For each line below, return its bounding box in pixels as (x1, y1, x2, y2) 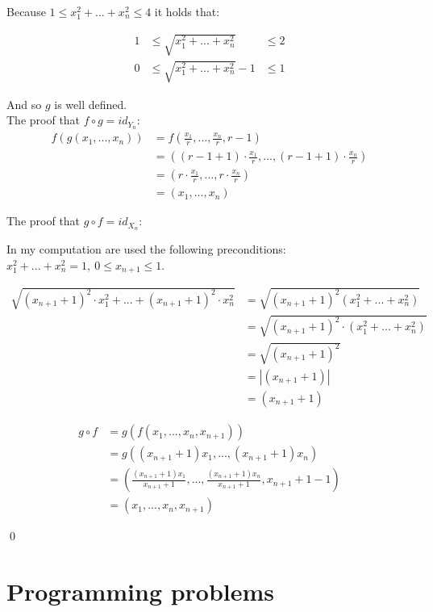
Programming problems (6, 574, 275, 607)
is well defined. (54, 95, 127, 112)
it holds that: (154, 3, 220, 19)
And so (6, 95, 42, 112)
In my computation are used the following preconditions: (6, 241, 286, 258)
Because (6, 3, 46, 19)
